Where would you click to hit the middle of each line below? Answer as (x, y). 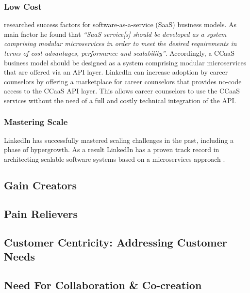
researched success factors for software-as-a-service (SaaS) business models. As (120, 24)
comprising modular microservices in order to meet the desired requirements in (120, 43)
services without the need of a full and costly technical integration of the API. (120, 100)
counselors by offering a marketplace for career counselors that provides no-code (123, 81)
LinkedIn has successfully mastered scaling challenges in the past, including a (119, 140)
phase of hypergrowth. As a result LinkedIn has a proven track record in (112, 149)
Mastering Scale (36, 122)
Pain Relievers (41, 213)
